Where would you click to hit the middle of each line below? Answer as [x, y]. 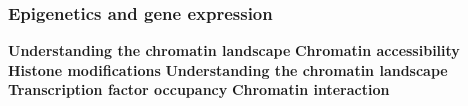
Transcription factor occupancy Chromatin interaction [199, 89]
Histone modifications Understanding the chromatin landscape [228, 69]
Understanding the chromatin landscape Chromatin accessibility [234, 50]
